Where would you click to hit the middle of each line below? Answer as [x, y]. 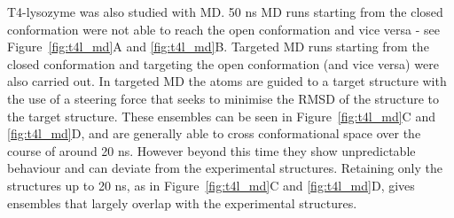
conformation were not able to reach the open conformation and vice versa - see [223, 29]
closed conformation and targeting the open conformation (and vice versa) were [223, 63]
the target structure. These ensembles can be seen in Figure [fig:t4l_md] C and [221, 116]
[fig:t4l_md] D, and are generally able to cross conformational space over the [214, 133]
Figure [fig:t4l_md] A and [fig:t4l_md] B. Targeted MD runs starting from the [218, 47]
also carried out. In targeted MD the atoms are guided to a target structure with [227, 81]
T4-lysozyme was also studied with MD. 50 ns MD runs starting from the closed [225, 12]
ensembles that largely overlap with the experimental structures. [182, 202]
